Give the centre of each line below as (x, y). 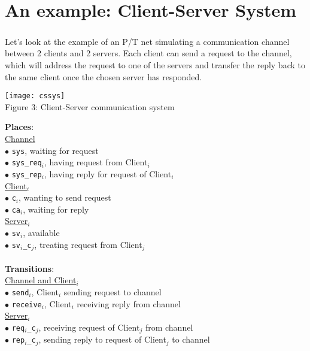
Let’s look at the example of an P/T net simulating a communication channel (147, 41)
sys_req (27, 163)
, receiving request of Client (89, 327)
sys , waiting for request (55, 150)
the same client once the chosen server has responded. (104, 76)
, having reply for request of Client (108, 173)
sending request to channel (113, 291)
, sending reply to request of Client (102, 339)
